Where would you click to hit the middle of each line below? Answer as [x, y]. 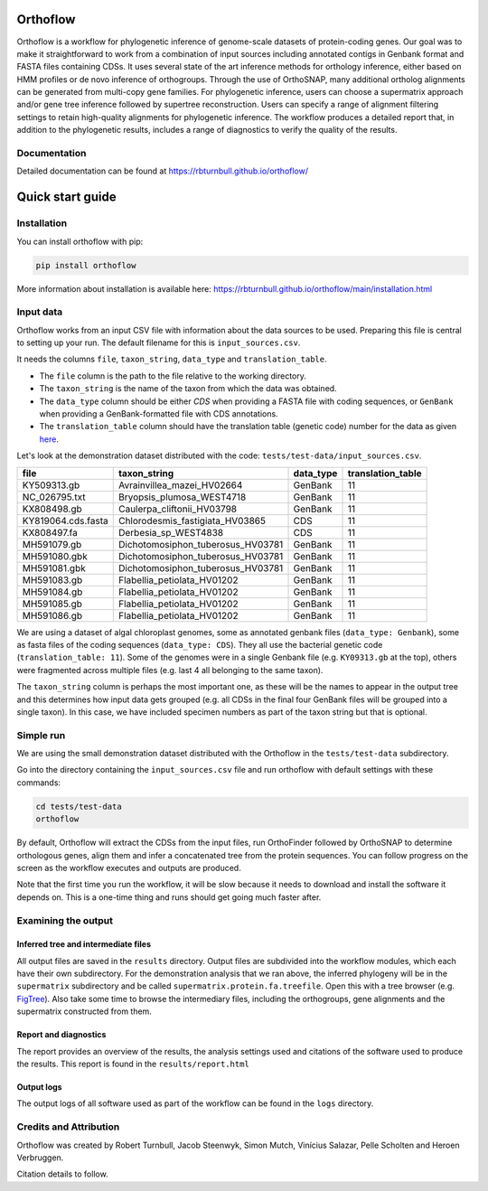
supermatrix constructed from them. [84, 1011]
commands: [39, 783]
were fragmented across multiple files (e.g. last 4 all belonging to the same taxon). [170, 670]
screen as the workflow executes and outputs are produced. [129, 867]
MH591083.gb [52, 580]
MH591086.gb [52, 615]
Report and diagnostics [61, 1035]
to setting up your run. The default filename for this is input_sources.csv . [159, 342]
